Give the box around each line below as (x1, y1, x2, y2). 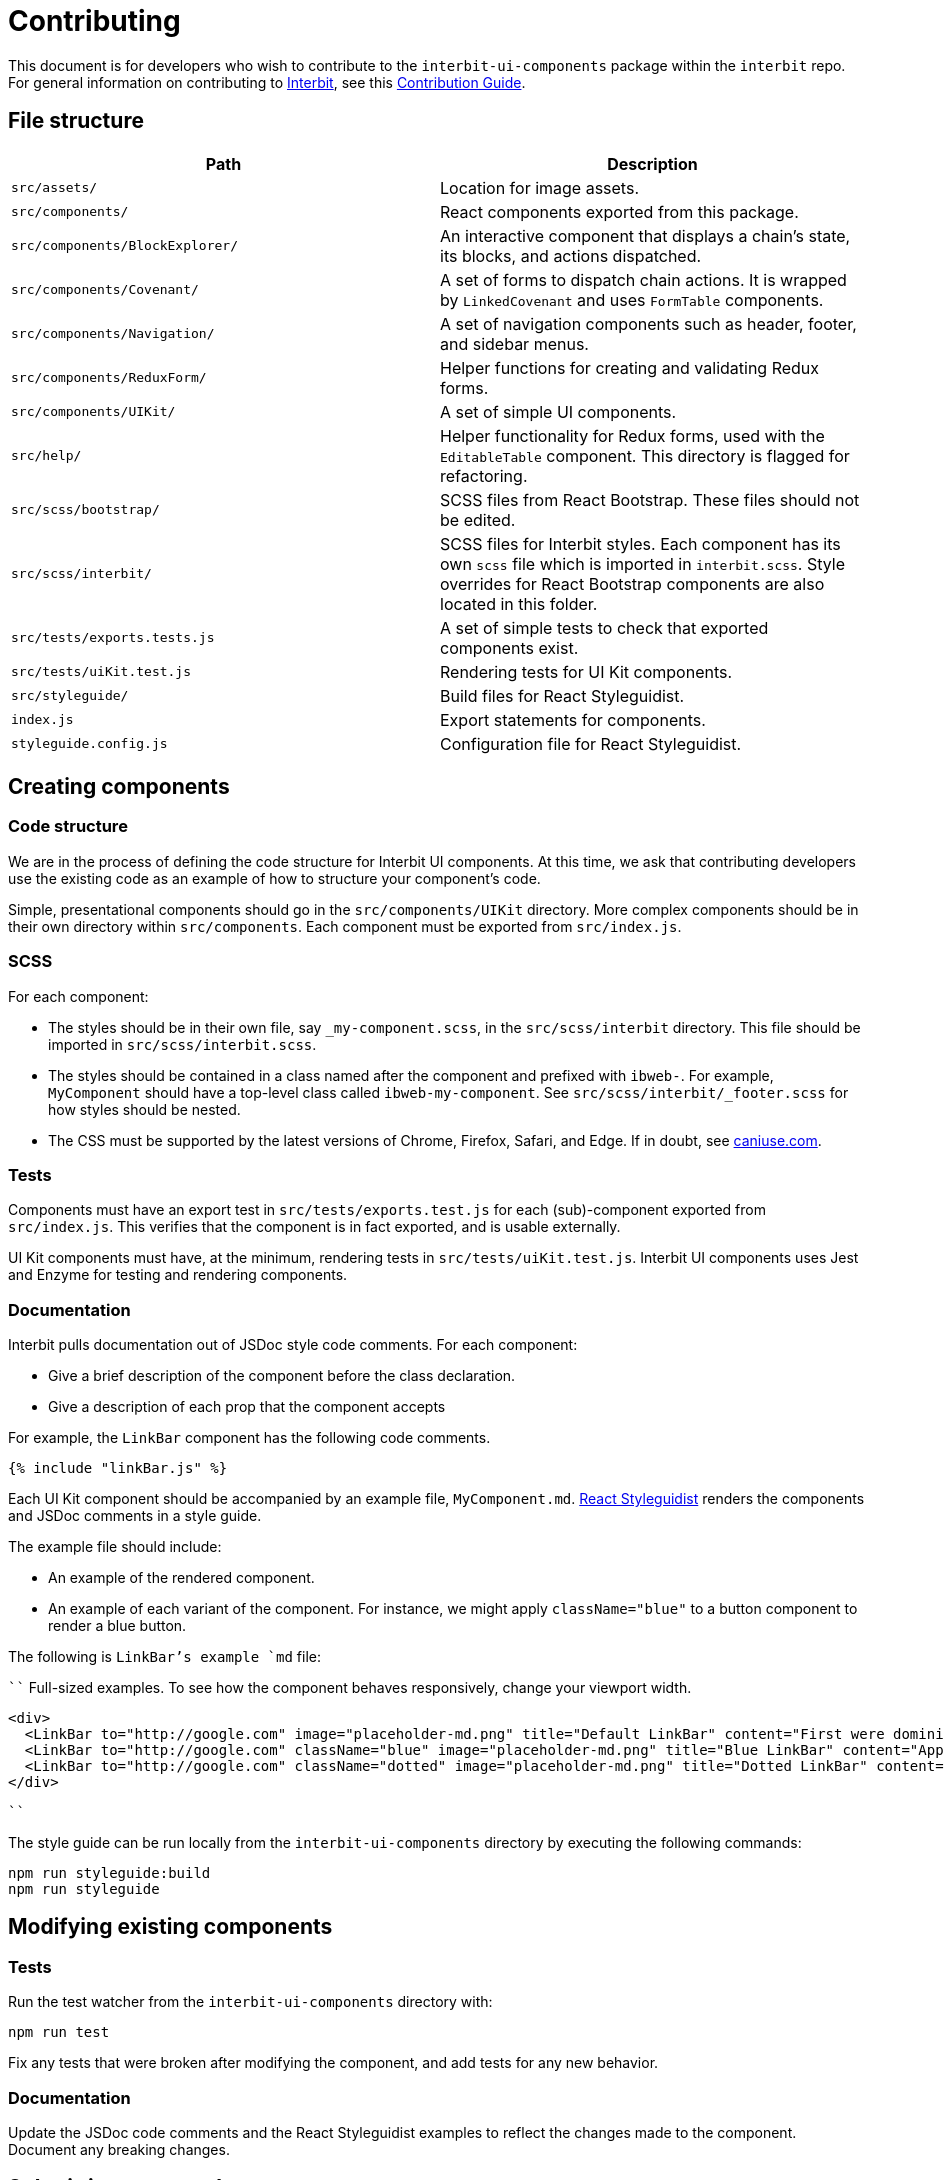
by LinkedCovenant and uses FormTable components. (440, 289, 824, 310)
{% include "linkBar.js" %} (8, 1460, 228, 1477)
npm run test (8, 2024, 110, 2041)
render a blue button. (48, 1617, 187, 1635)
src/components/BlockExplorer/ (11, 238, 238, 254)
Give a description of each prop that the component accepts (48, 1398, 446, 1416)
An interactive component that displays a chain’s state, (440, 225, 851, 246)
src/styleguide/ (11, 688, 129, 704)
